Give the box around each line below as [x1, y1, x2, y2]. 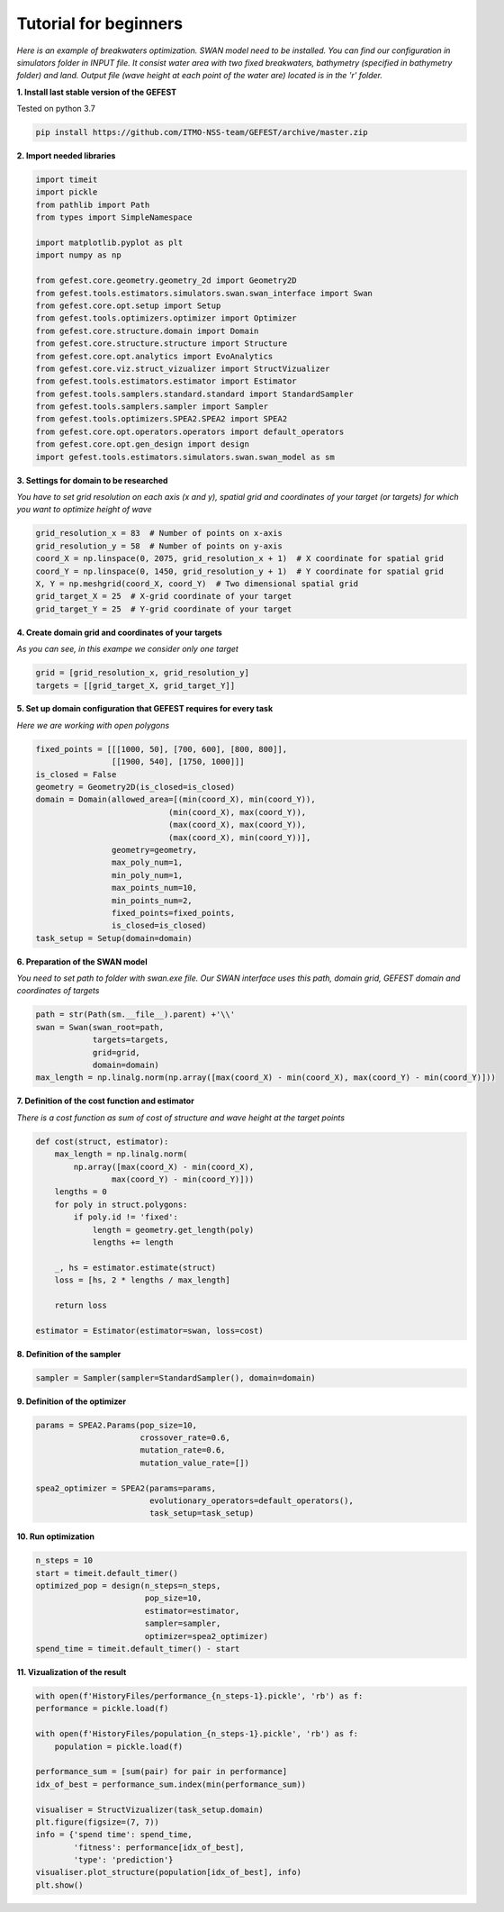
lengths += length [92, 1237, 175, 1247]
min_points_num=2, [111, 895, 193, 905]
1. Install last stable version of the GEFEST [16, 86, 177, 97]
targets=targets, [92, 1035, 169, 1045]
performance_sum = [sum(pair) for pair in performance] [35, 1766, 288, 1777]
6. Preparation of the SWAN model [16, 956, 148, 967]
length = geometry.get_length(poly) [92, 1225, 255, 1235]
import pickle [35, 187, 98, 197]
